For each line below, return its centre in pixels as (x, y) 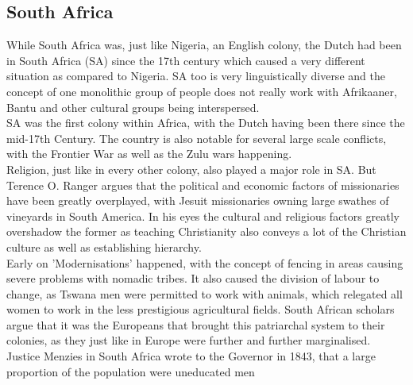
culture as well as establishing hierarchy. (104, 246)
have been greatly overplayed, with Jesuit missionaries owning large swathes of (198, 200)
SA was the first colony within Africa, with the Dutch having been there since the (206, 123)
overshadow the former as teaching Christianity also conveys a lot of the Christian (206, 231)
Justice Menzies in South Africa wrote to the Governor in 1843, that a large (191, 356)
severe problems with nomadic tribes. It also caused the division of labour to (193, 278)
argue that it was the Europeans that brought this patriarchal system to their (196, 324)
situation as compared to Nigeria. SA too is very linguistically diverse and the (196, 76)
